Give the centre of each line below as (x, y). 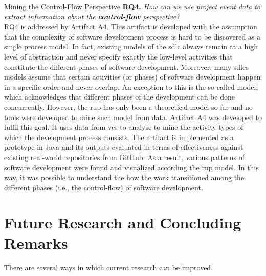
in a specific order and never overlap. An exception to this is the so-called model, (131, 86)
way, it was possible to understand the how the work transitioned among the (124, 177)
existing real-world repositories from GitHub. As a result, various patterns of (124, 157)
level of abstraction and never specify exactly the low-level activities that (118, 56)
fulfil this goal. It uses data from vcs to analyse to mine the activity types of (124, 127)
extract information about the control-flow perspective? (92, 16)
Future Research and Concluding (123, 222)
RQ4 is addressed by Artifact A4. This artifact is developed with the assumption (131, 26)
